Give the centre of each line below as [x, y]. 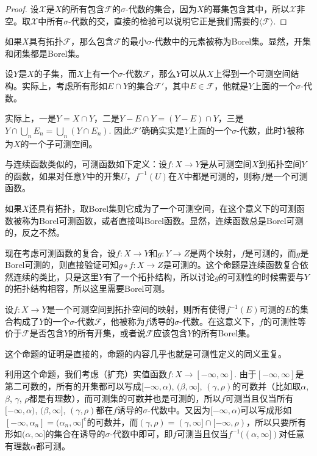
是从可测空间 [226, 164]
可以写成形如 [266, 410]
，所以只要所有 [276, 422]
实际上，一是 [30, 118]
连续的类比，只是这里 [56, 276]
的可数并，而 [112, 422]
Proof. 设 [22, 9]
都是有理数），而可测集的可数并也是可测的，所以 [125, 398]
